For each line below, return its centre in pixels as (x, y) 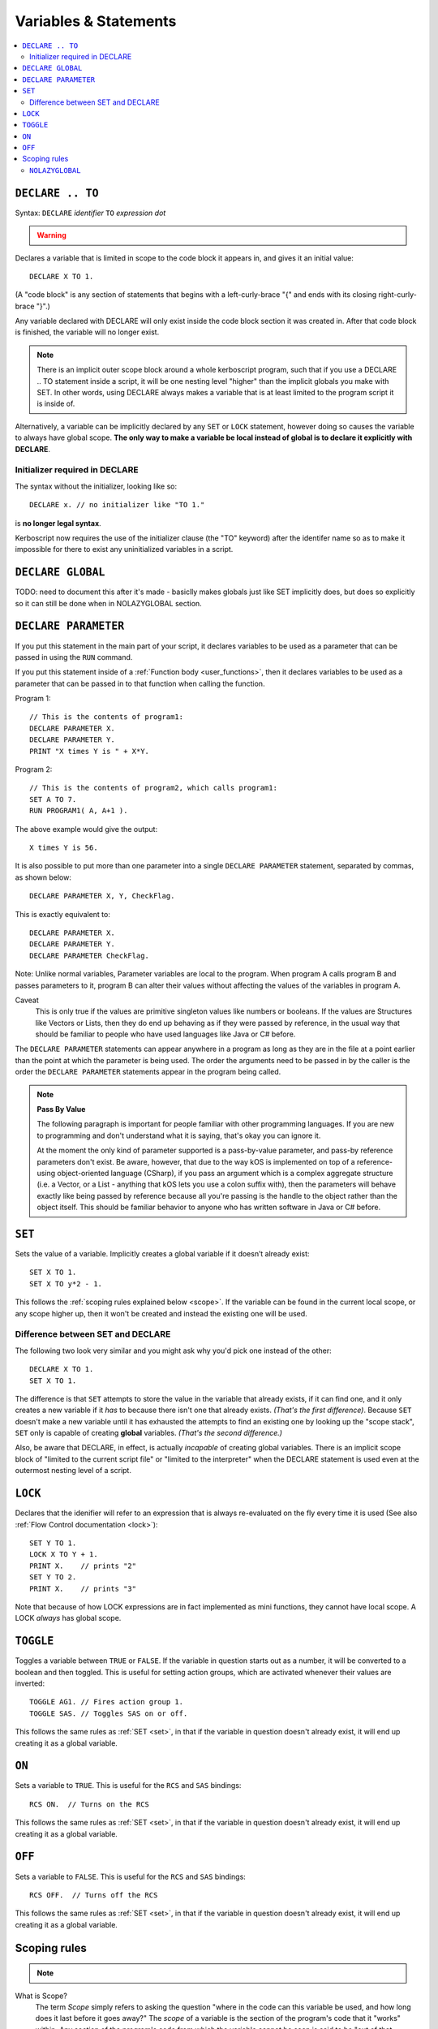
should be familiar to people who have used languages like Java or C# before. (165, 1034)
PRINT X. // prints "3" (83, 1588)
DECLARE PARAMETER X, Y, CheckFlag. (102, 896)
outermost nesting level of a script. (73, 1471)
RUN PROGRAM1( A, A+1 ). (79, 811)
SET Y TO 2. (53, 1577)
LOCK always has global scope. (68, 1618)
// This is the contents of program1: (107, 717)
